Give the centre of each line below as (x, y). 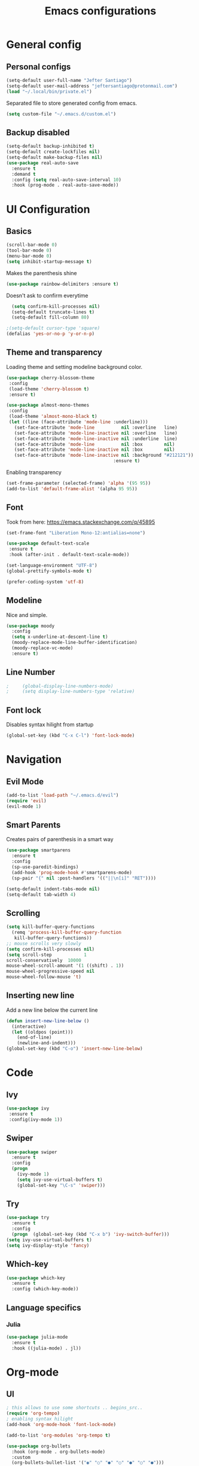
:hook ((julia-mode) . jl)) (47, 1348)
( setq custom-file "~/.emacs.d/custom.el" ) (61, 114)
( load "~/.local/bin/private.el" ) (49, 91)
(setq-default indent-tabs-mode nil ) (53, 889)
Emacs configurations (100, 11)
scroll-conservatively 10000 (44, 960)
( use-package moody (30, 626)
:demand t (24, 174)
